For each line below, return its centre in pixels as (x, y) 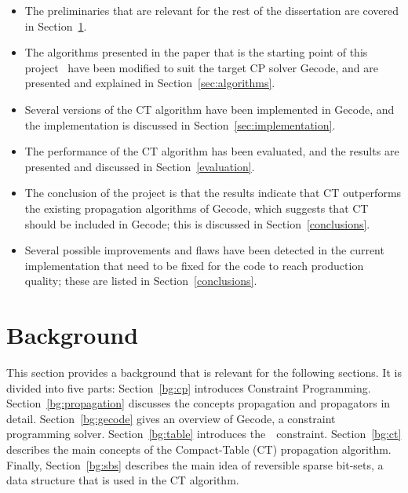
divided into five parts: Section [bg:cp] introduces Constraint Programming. (189, 387)
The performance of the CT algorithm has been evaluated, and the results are (212, 151)
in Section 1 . (56, 26)
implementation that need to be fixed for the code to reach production (194, 265)
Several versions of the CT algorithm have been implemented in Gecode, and (209, 109)
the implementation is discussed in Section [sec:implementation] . (180, 124)
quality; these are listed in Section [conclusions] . (141, 281)
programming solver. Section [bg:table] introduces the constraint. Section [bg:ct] (204, 434)
